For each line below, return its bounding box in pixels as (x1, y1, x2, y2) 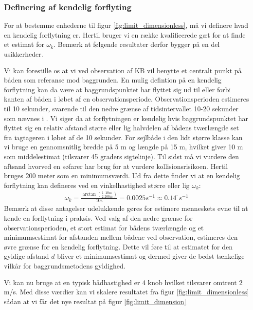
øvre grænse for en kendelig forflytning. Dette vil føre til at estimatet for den (4, 241, 233, 251)
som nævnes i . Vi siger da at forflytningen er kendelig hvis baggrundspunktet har (4, 113, 248, 123)
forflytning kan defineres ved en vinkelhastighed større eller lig (4, 180, 190, 190)
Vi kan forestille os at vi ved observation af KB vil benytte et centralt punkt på (4, 65, 242, 75)
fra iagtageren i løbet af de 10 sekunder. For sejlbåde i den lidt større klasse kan (4, 132, 243, 142)
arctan (82, 192, 96, 197)
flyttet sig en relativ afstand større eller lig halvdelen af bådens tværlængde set (4, 123, 239, 133)
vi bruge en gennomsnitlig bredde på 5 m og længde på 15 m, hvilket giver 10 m (4, 142, 243, 152)
